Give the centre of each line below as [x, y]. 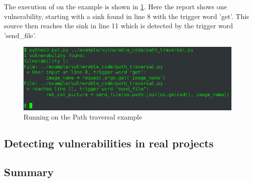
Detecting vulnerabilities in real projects [109, 143]
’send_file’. [20, 35]
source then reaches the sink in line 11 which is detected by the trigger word [119, 26]
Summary [29, 172]
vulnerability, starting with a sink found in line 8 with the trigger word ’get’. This [126, 16]
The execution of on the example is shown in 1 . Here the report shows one [115, 6]
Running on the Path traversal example [83, 117]
